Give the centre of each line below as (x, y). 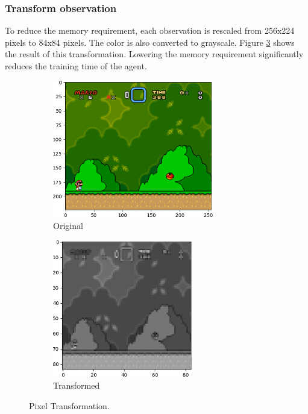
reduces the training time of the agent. (76, 66)
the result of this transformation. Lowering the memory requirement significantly (154, 54)
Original (68, 225)
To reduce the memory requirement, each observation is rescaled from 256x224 (150, 30)
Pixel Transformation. (69, 405)
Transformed (77, 385)
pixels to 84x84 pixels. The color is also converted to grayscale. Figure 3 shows (150, 42)
